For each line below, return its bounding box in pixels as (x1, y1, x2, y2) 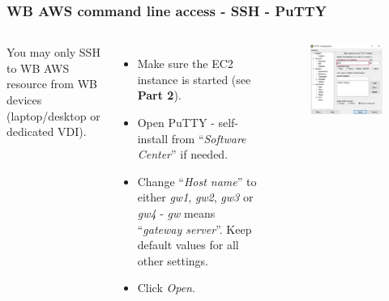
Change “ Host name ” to (137, 172, 257, 189)
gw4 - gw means (137, 204, 216, 221)
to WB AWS (6, 59, 70, 76)
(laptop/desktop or (6, 107, 100, 124)
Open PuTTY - (137, 114, 215, 130)
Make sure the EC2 (137, 55, 233, 72)
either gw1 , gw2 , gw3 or (137, 189, 254, 206)
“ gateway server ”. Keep (137, 220, 252, 237)
